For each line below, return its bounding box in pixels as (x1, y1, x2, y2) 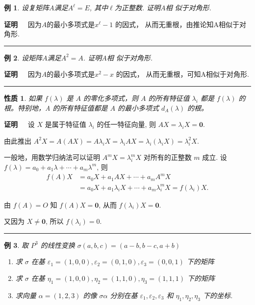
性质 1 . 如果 (4, 92, 42, 103)
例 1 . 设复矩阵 (4, 2, 49, 12)
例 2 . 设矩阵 (4, 52, 42, 62)
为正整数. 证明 (114, 2, 161, 12)
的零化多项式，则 (83, 92, 139, 103)
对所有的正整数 (143, 152, 192, 162)
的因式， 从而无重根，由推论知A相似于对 (115, 19, 247, 29)
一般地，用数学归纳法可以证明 (4, 152, 100, 162)
